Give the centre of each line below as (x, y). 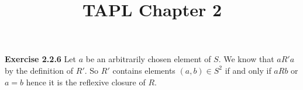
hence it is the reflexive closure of (86, 82)
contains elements (144, 70)
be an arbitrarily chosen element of (148, 59)
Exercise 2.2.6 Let (40, 59)
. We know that (246, 59)
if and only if (248, 70)
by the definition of (39, 70)
